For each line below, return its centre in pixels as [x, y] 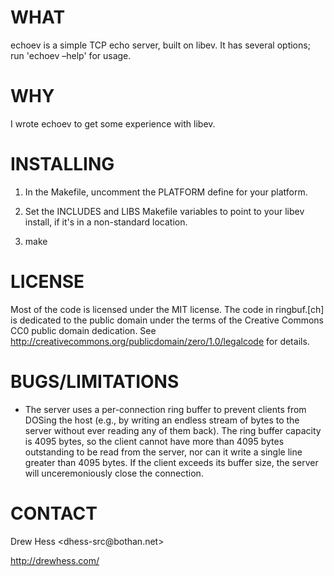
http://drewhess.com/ [55, 560]
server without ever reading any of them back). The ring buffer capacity [173, 430]
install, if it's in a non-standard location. [106, 222]
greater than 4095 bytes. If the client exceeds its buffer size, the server [171, 462]
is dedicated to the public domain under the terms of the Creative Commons [167, 320]
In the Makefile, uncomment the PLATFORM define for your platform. [166, 192]
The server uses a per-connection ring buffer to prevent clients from [165, 409]
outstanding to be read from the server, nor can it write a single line [163, 452]
